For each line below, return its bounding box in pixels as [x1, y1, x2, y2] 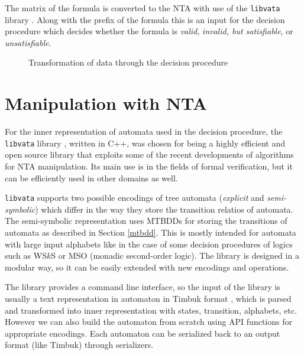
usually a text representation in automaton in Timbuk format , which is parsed [5, 292, 292, 304]
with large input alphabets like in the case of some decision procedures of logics [5, 237, 293, 250]
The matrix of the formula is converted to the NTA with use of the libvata [5, 2, 280, 14]
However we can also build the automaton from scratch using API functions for [5, 315, 292, 328]
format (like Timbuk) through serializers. [5, 338, 154, 351]
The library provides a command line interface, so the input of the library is [5, 281, 280, 293]
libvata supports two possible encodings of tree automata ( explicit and [5, 191, 264, 204]
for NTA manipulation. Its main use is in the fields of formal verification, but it [5, 160, 293, 172]
